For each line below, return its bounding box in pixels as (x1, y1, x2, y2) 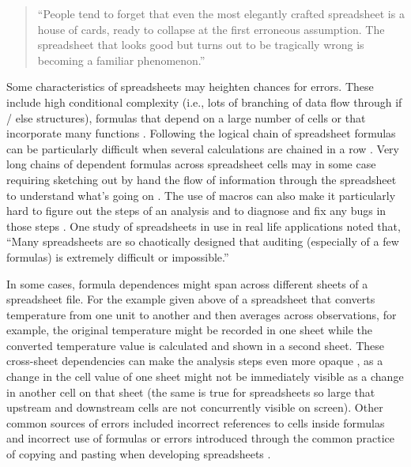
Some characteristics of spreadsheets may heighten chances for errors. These (6, 78, 374, 95)
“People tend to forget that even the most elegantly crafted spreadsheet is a (37, 6, 405, 21)
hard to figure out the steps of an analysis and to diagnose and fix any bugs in (6, 202, 386, 219)
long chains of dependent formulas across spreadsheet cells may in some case (6, 156, 376, 172)
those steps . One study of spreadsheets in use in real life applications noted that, (6, 217, 401, 234)
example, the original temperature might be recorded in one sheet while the (6, 322, 373, 338)
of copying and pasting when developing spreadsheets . (6, 446, 271, 462)
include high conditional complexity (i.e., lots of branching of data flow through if (6, 93, 402, 110)
